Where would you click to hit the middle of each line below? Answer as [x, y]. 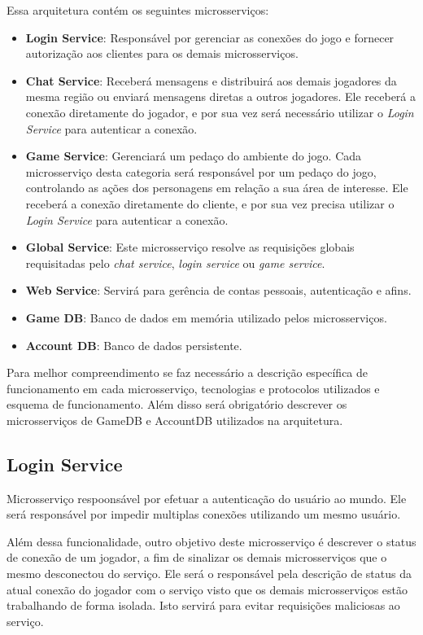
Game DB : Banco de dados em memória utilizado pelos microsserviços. [206, 317]
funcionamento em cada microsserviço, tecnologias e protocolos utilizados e [193, 388]
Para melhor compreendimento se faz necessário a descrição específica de [188, 372]
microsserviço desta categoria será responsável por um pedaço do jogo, [201, 171]
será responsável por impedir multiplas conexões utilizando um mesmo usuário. [204, 514]
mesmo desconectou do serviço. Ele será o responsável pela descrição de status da [209, 574]
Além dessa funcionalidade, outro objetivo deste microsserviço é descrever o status [211, 541]
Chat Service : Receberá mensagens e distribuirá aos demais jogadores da [211, 80]
